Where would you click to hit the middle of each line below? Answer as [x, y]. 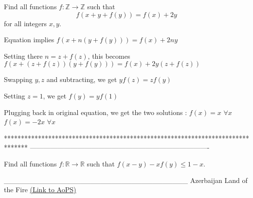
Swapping [18, 79]
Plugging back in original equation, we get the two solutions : [96, 112]
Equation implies [29, 40]
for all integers [26, 23]
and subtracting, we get [82, 79]
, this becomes [109, 56]
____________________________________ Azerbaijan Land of [126, 180]
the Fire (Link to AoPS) [40, 190]
